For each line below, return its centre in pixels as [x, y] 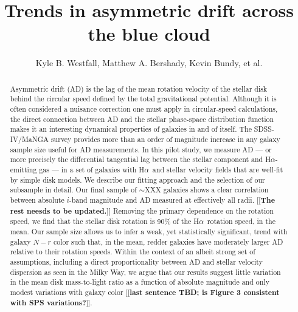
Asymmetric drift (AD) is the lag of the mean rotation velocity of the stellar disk [139, 88]
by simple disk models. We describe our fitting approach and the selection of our [137, 179]
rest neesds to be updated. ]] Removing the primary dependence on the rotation [142, 211]
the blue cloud [149, 34]
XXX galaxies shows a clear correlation [206, 190]
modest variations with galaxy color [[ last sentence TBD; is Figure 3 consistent [145, 292]
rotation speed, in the [241, 221]
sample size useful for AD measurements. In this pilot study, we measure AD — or [141, 149]
